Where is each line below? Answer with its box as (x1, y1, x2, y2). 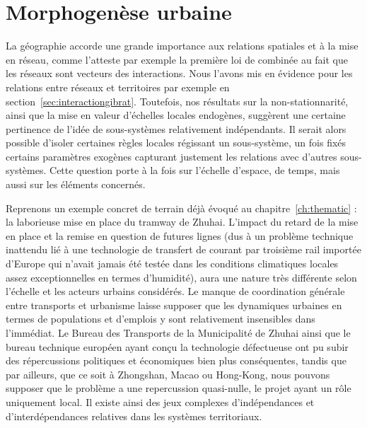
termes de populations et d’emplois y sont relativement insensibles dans (6, 311, 315, 326)
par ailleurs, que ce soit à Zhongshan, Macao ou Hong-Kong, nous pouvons (6, 366, 330, 381)
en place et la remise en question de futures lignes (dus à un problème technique (6, 228, 354, 243)
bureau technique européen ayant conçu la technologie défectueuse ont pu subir (6, 339, 349, 354)
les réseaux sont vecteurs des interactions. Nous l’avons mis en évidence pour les (6, 66, 353, 81)
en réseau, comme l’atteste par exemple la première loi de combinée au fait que (6, 52, 349, 66)
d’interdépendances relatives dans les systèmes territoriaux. (6, 408, 262, 423)
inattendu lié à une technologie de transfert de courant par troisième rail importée (6, 242, 361, 257)
